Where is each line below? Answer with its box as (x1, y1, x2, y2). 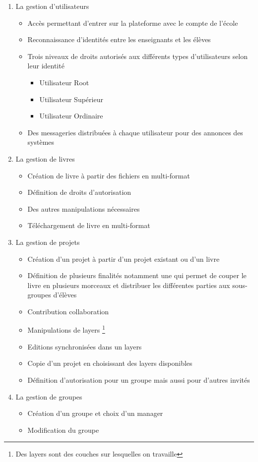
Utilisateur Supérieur (39, 94, 103, 104)
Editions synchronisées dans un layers (27, 341, 142, 351)
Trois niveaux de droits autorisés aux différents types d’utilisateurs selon (27, 51, 248, 61)
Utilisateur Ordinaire (39, 111, 103, 121)
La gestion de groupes (15, 391, 82, 402)
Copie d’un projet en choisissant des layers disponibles (27, 358, 193, 368)
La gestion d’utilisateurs (15, 1, 89, 11)
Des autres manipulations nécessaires (27, 203, 140, 214)
